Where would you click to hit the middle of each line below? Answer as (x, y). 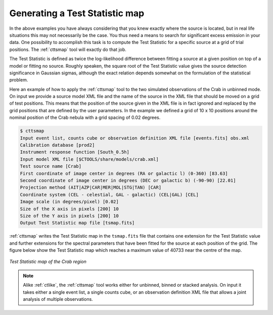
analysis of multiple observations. (58, 299)
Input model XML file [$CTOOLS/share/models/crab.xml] (89, 159)
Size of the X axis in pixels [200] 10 (69, 209)
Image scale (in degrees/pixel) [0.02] (69, 202)
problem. (19, 80)
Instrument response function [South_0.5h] (75, 152)
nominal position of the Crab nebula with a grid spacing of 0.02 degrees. (85, 118)
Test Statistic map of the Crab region (48, 262)
